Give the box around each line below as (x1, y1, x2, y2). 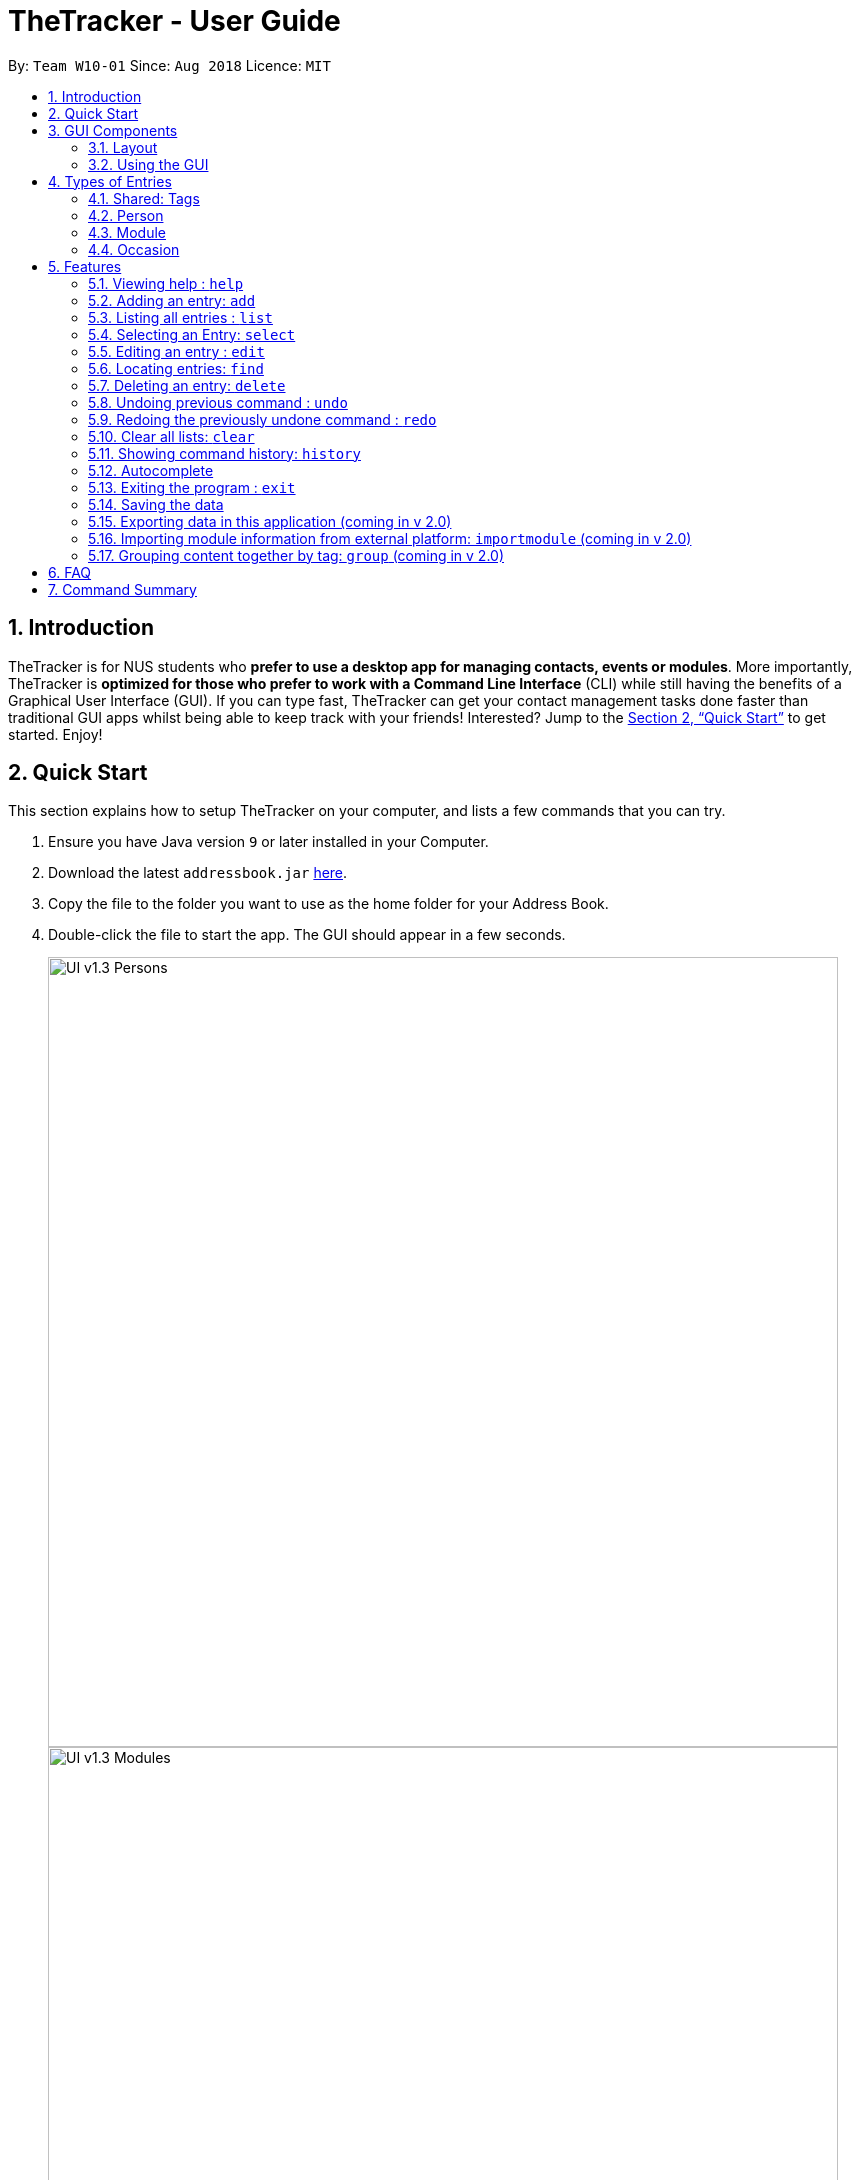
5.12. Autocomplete (88, 461, 214, 479)
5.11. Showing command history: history (88, 444, 361, 462)
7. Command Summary (48, 580, 197, 598)
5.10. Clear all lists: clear (88, 427, 255, 445)
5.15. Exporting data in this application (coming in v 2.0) (88, 512, 452, 530)
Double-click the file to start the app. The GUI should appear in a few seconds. (48, 926, 566, 944)
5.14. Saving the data (88, 495, 224, 513)
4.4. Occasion (88, 240, 180, 258)
